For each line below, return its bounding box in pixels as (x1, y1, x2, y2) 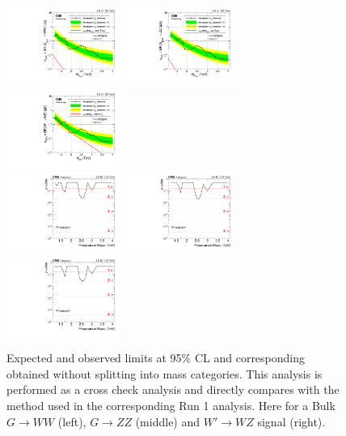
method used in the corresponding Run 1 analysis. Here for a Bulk (6, 397, 335, 414)
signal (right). (257, 412, 326, 430)
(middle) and (135, 412, 200, 430)
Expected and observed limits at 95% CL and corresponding (6, 349, 306, 366)
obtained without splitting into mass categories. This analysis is (6, 365, 323, 382)
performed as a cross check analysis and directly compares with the (6, 381, 340, 398)
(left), (57, 412, 86, 430)
